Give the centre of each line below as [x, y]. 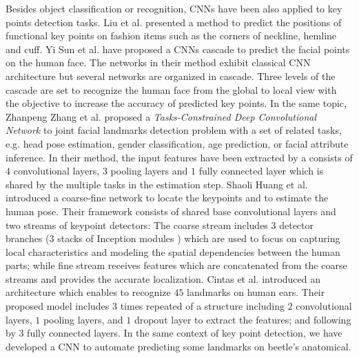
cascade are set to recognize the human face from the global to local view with [171, 89]
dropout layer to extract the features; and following [243, 319]
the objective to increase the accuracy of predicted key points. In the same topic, [176, 103]
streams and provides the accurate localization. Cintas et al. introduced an [163, 278]
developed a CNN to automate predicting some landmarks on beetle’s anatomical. [178, 346]
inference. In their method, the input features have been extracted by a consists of [179, 157]
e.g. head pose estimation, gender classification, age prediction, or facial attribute [177, 143]
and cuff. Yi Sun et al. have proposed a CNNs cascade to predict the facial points [178, 49]
